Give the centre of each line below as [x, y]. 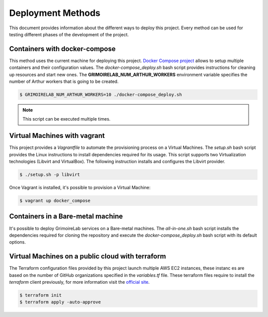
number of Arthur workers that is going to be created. [64, 81]
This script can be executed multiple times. [67, 119]
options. [18, 242]
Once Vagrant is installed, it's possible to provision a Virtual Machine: [80, 188]
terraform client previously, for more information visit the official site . [79, 282]
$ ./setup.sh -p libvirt [50, 175]
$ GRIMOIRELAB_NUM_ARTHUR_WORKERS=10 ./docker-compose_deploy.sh [101, 95]
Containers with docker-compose [63, 49]
